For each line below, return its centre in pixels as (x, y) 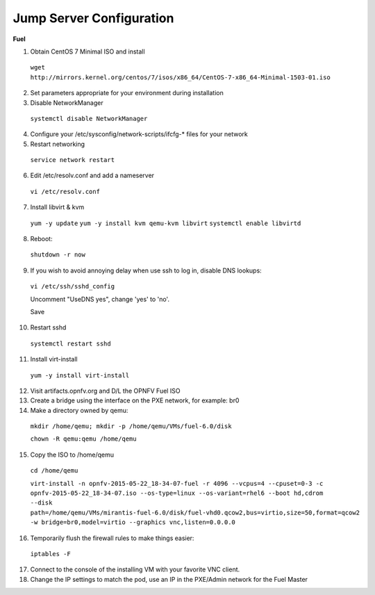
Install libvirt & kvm (57, 207)
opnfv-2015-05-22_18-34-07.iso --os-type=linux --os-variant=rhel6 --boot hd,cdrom (177, 493)
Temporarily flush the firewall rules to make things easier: (112, 538)
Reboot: (41, 239)
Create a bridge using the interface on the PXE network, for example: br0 (135, 400)
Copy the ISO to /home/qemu (72, 455)
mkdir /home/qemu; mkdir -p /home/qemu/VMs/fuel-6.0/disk (131, 426)
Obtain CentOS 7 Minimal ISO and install (87, 51)
